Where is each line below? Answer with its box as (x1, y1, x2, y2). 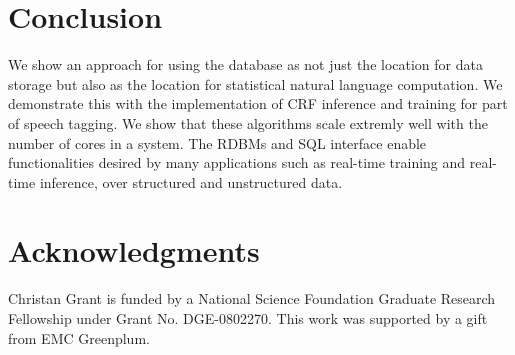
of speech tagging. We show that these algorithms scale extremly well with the (8, 112, 488, 133)
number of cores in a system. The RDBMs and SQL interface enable (8, 132, 427, 153)
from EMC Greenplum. (8, 327, 150, 348)
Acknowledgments (8, 230, 260, 271)
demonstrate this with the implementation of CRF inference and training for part (8, 93, 508, 114)
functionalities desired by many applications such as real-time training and (8, 152, 466, 173)
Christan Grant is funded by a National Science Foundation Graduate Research (8, 288, 496, 309)
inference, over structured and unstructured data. (39, 171, 343, 192)
